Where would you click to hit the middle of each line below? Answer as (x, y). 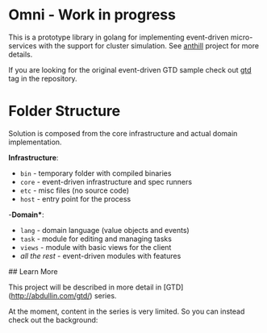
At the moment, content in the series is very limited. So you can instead (127, 311)
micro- (242, 37)
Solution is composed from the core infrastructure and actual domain (123, 133)
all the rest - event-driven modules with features (100, 256)
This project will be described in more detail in (85, 287)
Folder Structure (65, 111)
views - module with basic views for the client (96, 247)
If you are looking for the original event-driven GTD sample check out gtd (130, 69)
